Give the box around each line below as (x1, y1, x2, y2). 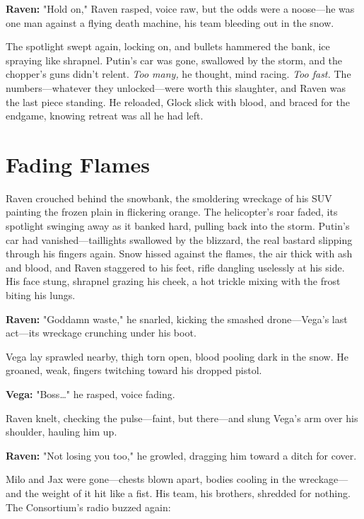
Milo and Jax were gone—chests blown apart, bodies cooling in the (6, 472, 296, 486)
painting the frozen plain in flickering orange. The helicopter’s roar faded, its (6, 204, 338, 219)
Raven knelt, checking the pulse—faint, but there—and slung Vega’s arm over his (6, 410, 358, 425)
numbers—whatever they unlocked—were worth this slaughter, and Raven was (6, 80, 346, 95)
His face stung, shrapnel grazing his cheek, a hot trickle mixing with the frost (6, 274, 341, 288)
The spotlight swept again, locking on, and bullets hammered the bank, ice (6, 39, 330, 54)
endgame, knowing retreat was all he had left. (6, 108, 204, 123)
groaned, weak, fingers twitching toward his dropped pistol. (6, 363, 262, 378)
